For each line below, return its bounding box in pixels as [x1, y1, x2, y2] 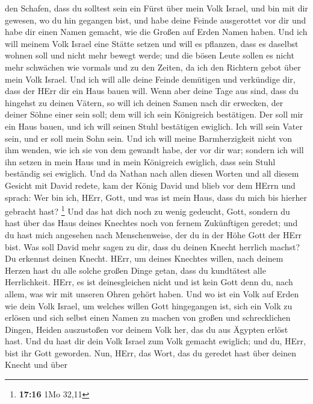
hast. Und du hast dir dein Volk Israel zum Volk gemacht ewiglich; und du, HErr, [5, 335, 306, 347]
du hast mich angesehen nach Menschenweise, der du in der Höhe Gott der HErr [5, 228, 302, 241]
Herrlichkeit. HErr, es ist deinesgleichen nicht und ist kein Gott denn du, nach [5, 276, 293, 288]
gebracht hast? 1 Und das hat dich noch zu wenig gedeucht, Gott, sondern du [5, 203, 290, 217]
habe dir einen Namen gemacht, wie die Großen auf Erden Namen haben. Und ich [5, 25, 308, 38]
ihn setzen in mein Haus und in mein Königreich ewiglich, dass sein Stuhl [5, 155, 276, 168]
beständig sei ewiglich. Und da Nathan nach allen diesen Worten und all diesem [5, 167, 299, 180]
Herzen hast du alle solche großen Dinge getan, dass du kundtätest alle [5, 264, 266, 276]
